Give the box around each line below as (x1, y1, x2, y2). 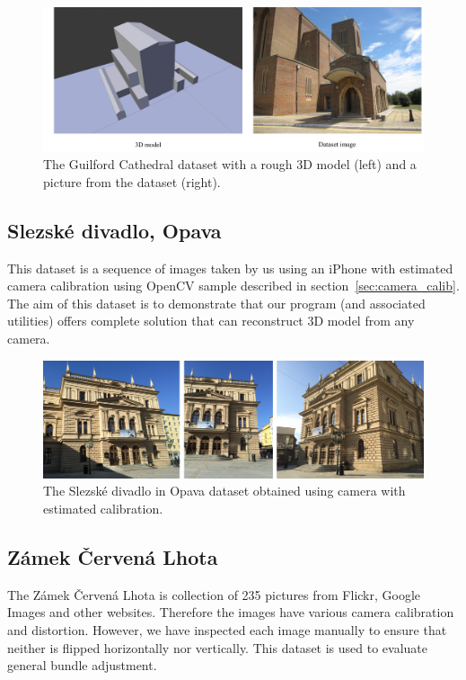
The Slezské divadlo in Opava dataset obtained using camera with (43, 481, 406, 500)
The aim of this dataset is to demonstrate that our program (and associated (7, 293, 426, 312)
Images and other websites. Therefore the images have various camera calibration (7, 603, 454, 622)
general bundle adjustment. (7, 656, 157, 675)
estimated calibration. (43, 499, 163, 518)
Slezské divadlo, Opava (7, 216, 222, 244)
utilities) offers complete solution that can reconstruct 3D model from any (7, 311, 415, 330)
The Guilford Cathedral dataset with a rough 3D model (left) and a (43, 155, 417, 174)
